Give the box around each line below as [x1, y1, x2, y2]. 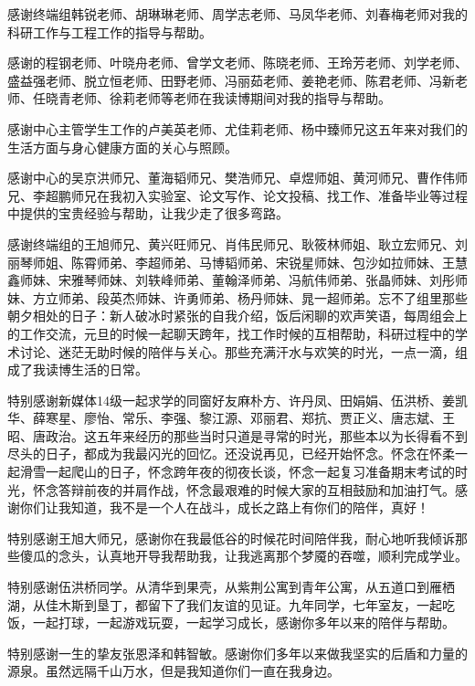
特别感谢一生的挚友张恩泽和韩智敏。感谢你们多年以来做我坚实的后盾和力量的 [7, 643, 468, 662]
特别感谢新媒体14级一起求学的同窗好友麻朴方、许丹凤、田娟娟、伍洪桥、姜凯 [7, 390, 468, 409]
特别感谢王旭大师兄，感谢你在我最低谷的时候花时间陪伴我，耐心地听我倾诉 [7, 528, 455, 547]
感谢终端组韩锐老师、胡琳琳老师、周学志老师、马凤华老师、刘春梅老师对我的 [7, 5, 468, 23]
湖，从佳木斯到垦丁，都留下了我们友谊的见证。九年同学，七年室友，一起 [7, 595, 442, 614]
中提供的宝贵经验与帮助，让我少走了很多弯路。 [7, 204, 289, 223]
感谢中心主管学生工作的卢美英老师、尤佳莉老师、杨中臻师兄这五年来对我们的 [7, 119, 468, 138]
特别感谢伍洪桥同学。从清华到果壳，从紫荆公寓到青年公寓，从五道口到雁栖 [7, 577, 455, 596]
